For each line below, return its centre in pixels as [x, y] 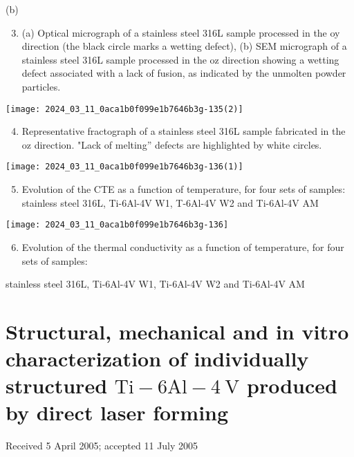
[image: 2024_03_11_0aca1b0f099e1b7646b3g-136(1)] [124, 167]
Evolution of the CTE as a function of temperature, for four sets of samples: [184, 189]
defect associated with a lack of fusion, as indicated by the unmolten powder [184, 73]
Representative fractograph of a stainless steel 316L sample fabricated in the [184, 131]
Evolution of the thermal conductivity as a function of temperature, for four [183, 246]
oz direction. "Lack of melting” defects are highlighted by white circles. [172, 144]
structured [57, 385]
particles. [41, 86]
